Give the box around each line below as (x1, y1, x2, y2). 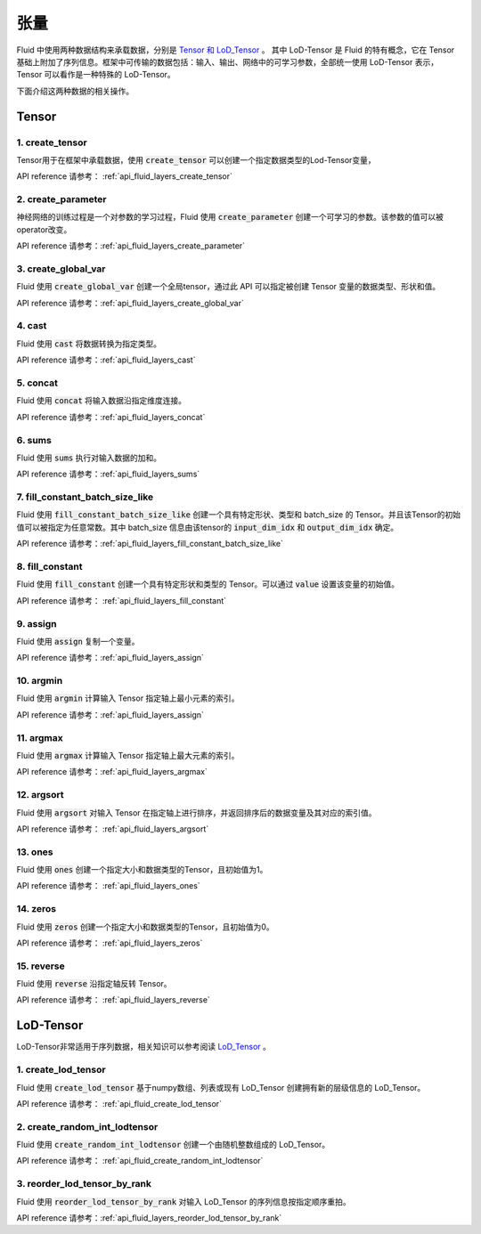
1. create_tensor (16, 136, 88, 149)
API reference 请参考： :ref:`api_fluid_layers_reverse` (16, 995, 211, 1005)
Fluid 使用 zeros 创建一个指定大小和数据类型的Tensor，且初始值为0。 (16, 921, 275, 932)
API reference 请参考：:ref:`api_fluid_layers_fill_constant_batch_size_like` (16, 539, 284, 549)
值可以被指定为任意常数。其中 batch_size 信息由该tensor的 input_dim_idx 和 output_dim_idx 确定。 (16, 522, 399, 532)
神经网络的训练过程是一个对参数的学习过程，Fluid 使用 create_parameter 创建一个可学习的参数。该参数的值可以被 (16, 212, 444, 223)
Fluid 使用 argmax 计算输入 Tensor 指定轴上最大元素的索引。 (16, 750, 240, 760)
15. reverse (16, 960, 66, 972)
